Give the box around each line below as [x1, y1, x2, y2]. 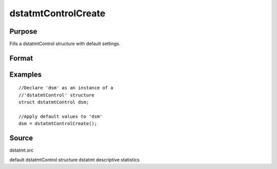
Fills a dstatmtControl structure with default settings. [9, 41, 121, 47]
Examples [9, 70, 42, 79]
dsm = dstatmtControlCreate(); [18, 120, 97, 127]
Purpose [9, 27, 37, 36]
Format [9, 54, 33, 62]
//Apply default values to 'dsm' [18, 114, 103, 119]
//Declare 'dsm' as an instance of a [18, 85, 114, 91]
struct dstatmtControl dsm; [18, 100, 89, 105]
